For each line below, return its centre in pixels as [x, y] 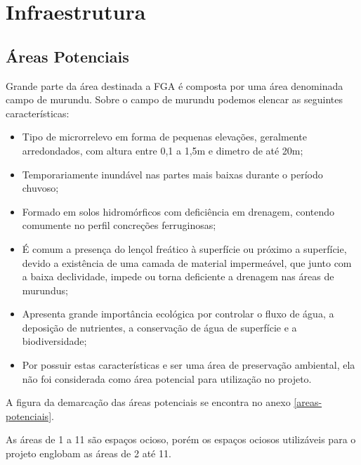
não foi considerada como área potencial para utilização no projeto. [167, 378]
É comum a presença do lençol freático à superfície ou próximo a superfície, [184, 248]
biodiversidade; [54, 341]
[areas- [308, 402]
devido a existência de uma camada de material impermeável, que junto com [187, 262]
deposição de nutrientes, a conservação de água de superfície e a [159, 327]
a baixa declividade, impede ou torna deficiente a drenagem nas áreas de [178, 276]
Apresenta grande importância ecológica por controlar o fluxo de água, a [178, 314]
